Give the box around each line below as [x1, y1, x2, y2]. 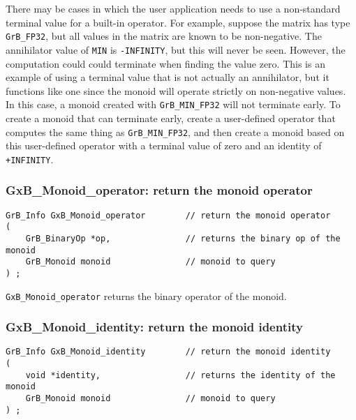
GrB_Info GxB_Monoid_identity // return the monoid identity [6, 347, 331, 357]
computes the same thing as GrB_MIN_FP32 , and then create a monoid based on [6, 124, 345, 139]
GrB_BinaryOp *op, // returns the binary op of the [25, 233, 341, 243]
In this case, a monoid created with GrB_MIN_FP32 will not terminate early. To [6, 97, 341, 112]
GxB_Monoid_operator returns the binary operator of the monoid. [6, 288, 287, 303]
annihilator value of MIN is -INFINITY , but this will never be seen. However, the [6, 42, 346, 57]
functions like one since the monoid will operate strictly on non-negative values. [6, 83, 346, 98]
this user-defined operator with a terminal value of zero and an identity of [6, 138, 322, 153]
